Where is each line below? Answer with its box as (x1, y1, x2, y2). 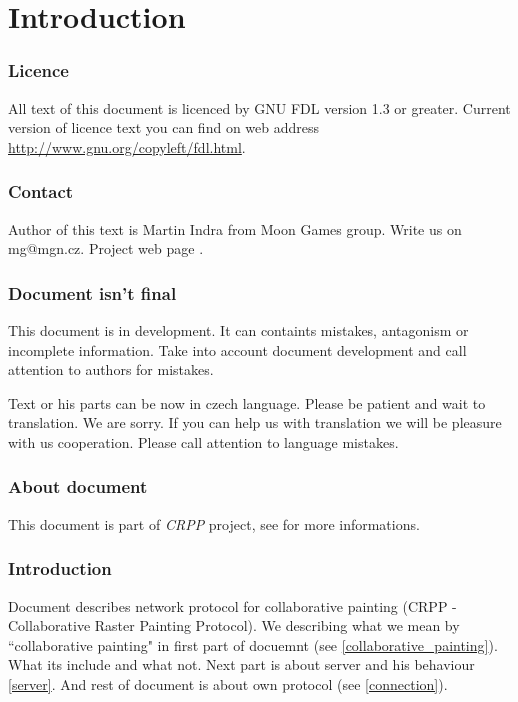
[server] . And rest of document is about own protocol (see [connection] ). (8, 673, 448, 694)
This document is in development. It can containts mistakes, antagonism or (8, 320, 469, 340)
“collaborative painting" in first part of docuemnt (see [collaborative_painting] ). (8, 634, 498, 655)
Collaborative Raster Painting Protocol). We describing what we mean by (8, 615, 460, 636)
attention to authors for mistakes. (8, 359, 214, 380)
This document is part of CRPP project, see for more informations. (8, 513, 420, 534)
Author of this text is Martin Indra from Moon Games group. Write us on (8, 218, 462, 239)
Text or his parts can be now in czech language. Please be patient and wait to (8, 392, 486, 413)
